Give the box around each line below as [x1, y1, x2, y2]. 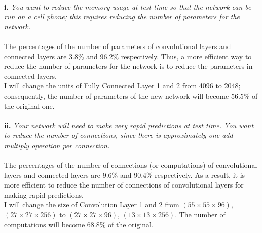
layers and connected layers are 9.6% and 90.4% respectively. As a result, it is [4, 169, 245, 180]
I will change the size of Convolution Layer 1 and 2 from [4, 199, 179, 210]
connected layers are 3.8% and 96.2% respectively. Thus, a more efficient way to [4, 51, 252, 61]
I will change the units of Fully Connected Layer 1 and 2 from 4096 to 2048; [4, 80, 241, 91]
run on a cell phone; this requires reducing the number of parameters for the [4, 11, 240, 22]
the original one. [4, 100, 55, 111]
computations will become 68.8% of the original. [4, 219, 154, 229]
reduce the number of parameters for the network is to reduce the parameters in [4, 61, 253, 71]
